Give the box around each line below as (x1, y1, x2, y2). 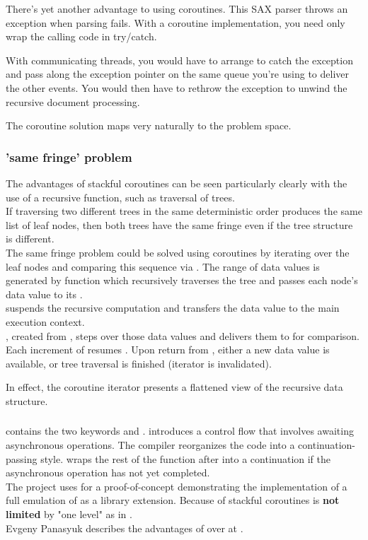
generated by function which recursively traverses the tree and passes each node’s (6, 273, 358, 288)
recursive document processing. (6, 94, 140, 109)
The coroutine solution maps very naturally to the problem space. (6, 118, 292, 133)
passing (6, 451, 38, 466)
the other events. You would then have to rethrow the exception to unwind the (6, 80, 347, 95)
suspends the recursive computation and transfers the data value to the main (6, 300, 340, 315)
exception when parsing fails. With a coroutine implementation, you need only (6, 15, 345, 30)
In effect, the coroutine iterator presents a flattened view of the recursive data (6, 380, 343, 394)
